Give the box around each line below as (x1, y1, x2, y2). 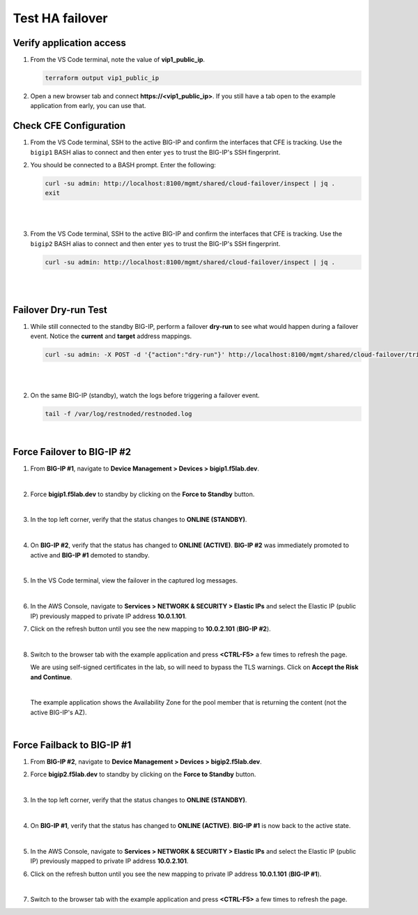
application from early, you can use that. (30, 102, 146, 110)
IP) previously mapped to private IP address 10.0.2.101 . (30, 857, 189, 866)
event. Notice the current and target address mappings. (30, 332, 192, 341)
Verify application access (13, 37, 127, 49)
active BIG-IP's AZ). (30, 708, 87, 716)
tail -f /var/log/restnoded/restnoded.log (45, 410, 192, 418)
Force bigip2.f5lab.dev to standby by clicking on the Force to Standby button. (30, 770, 256, 778)
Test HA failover (13, 10, 108, 26)
